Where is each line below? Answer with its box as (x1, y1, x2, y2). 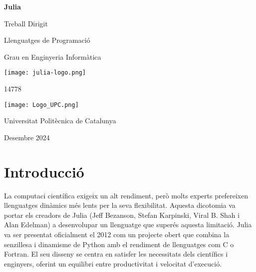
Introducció (4, 161, 85, 181)
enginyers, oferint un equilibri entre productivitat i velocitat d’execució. (4, 258, 222, 269)
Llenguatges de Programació (4, 35, 90, 45)
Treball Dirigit (4, 18, 48, 28)
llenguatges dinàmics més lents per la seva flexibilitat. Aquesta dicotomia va (4, 200, 236, 210)
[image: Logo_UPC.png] (4, 101, 79, 108)
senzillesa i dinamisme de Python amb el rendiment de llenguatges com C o (4, 239, 234, 249)
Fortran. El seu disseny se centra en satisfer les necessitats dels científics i (4, 249, 228, 259)
